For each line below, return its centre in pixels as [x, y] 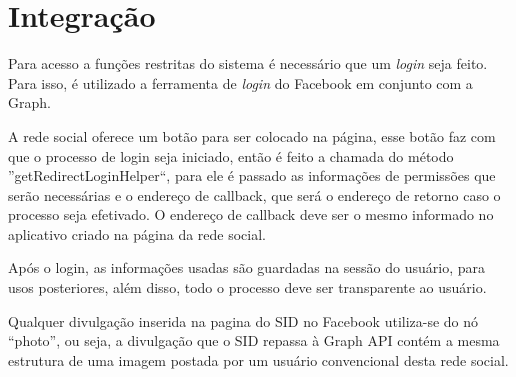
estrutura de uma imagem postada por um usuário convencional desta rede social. [258, 359]
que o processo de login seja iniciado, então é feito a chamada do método [231, 155]
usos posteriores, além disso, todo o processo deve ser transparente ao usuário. [247, 287]
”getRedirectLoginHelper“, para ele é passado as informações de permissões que [252, 175]
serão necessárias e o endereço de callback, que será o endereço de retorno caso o [254, 194]
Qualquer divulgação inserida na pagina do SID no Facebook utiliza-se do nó [243, 320]
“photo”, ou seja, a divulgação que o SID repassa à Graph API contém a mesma [254, 340]
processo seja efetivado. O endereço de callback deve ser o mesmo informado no [251, 214]
